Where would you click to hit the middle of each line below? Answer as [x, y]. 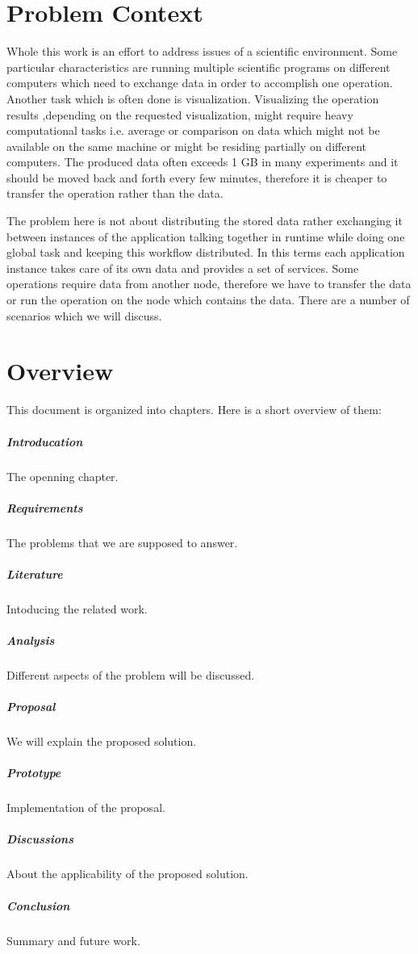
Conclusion [38, 905]
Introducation [45, 441]
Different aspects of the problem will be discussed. [131, 674]
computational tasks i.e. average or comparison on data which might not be [193, 130]
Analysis [31, 640]
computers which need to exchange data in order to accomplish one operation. [200, 83]
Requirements [45, 507]
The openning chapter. [63, 476]
